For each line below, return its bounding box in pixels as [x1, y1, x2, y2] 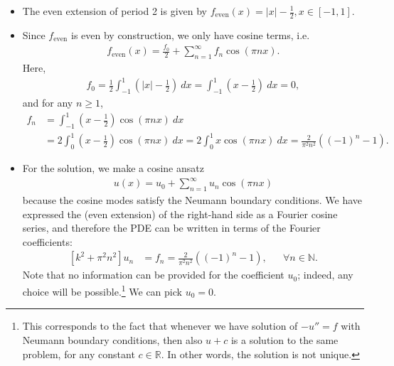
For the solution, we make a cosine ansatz [22, 161, 204, 176]
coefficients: [22, 234, 73, 249]
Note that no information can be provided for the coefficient [22, 267, 284, 282]
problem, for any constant [22, 346, 135, 361]
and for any [22, 95, 73, 109]
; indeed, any [297, 267, 353, 282]
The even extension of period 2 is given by [22, 4, 207, 18]
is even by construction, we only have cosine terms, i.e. [71, 27, 310, 42]
